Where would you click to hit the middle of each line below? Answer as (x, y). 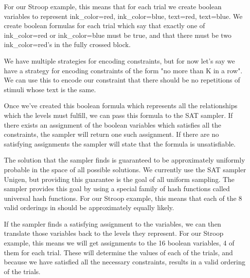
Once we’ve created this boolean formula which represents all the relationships (121, 106)
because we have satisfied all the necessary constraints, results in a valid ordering (125, 262)
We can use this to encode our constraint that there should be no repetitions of (122, 80)
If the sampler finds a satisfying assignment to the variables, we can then (113, 223)
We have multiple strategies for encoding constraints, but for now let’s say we (120, 60)
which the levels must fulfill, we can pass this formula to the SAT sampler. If (118, 115)
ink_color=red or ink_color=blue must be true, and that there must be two (118, 35)
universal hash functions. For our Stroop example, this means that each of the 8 (123, 198)
